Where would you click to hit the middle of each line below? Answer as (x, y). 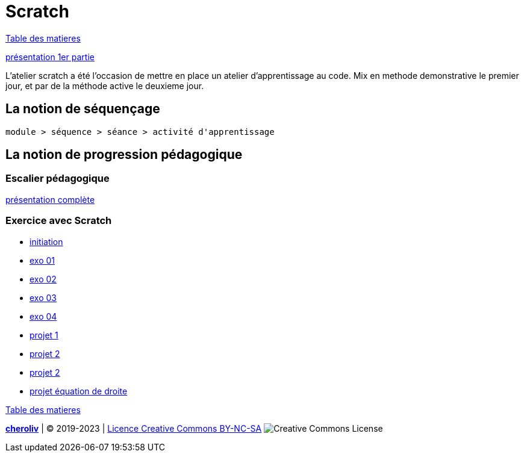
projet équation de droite (79, 391)
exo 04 (43, 316)
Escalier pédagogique (58, 179)
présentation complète (50, 199)
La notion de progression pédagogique (124, 155)
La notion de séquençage (83, 109)
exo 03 (43, 297)
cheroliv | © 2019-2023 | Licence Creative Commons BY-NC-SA (134, 428)
